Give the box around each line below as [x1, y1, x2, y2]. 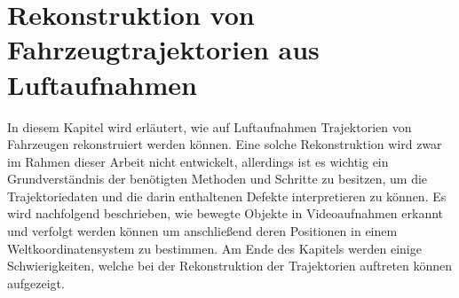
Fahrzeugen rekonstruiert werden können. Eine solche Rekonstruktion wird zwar [7, 135, 442, 153]
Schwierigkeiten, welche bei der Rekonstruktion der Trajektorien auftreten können [7, 256, 453, 275]
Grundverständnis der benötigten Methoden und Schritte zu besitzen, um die [7, 169, 428, 188]
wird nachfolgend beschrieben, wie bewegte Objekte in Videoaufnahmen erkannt [7, 204, 444, 223]
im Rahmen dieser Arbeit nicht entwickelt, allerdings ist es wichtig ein [7, 152, 389, 170]
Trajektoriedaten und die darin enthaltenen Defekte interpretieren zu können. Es [7, 186, 447, 205]
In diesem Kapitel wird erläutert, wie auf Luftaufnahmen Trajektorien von [7, 117, 412, 136]
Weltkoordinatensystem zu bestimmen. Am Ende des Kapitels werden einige [7, 239, 422, 257]
